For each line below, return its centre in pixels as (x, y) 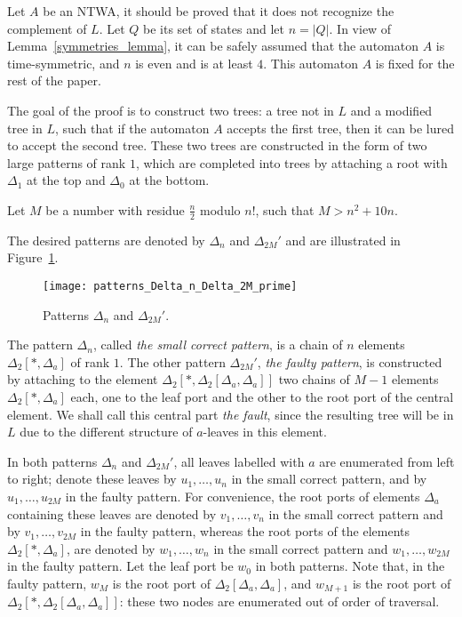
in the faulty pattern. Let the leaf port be (120, 566)
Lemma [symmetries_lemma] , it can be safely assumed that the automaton (213, 46)
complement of (47, 28)
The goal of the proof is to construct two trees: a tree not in (171, 110)
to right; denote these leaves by (92, 479)
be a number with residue (115, 209)
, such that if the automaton (132, 128)
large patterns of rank (67, 162)
